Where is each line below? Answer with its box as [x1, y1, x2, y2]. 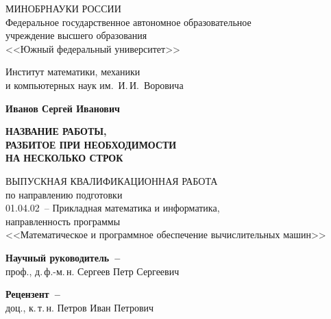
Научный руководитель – [5, 250, 121, 264]
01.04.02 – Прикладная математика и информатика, [5, 201, 220, 215]
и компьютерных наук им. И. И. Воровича [5, 77, 184, 92]
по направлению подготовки [5, 187, 123, 201]
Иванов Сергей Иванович [5, 101, 120, 115]
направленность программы [5, 214, 121, 228]
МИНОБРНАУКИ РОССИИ [5, 1, 121, 15]
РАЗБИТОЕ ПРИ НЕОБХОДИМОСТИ [5, 137, 177, 151]
